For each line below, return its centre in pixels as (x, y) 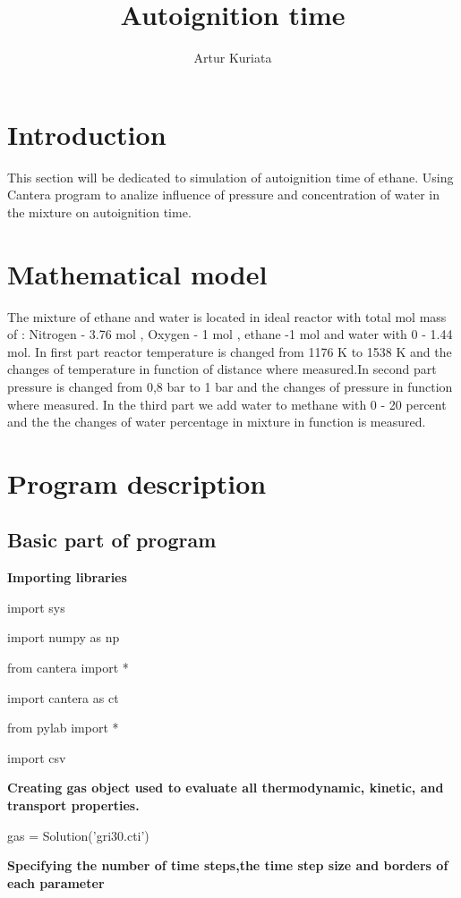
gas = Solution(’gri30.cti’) (78, 835)
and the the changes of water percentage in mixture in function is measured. (217, 422)
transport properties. (73, 805)
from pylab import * (63, 728)
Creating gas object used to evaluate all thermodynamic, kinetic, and (226, 788)
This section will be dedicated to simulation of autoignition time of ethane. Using (230, 177)
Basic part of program (112, 540)
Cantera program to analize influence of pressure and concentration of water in (224, 195)
